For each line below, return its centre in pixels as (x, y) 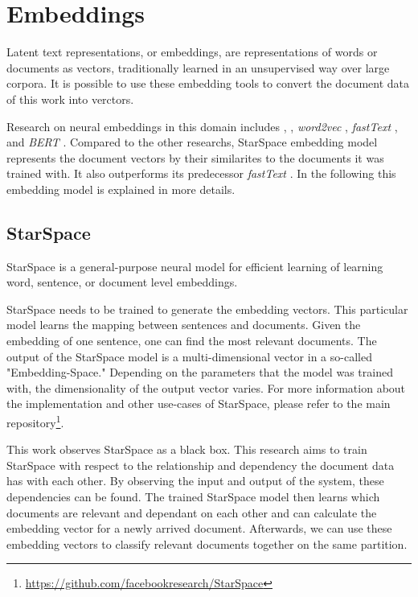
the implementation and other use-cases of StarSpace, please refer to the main (199, 403)
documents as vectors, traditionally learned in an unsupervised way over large (198, 67)
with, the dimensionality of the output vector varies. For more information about (206, 387)
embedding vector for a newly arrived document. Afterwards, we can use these (199, 528)
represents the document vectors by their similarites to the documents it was (195, 157)
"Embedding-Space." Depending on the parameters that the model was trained (200, 372)
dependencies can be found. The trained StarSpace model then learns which (193, 497)
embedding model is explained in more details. (121, 189)
